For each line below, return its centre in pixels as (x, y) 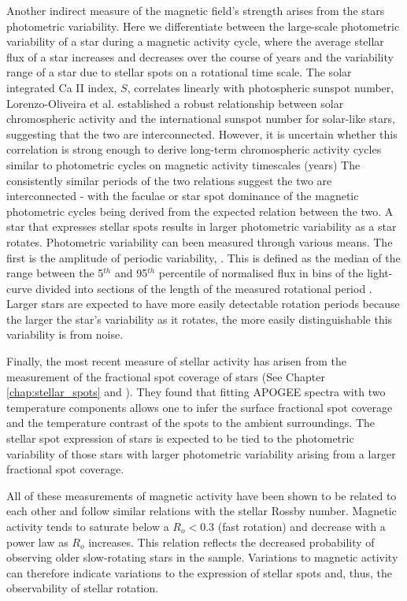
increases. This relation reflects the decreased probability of (231, 542)
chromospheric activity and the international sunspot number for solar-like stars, (201, 119)
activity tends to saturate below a (88, 526)
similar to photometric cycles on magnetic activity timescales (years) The (183, 164)
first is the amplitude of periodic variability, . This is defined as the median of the (203, 257)
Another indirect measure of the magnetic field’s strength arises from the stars (196, 10)
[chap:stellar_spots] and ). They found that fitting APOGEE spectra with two (196, 392)
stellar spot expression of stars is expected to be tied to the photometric (180, 438)
